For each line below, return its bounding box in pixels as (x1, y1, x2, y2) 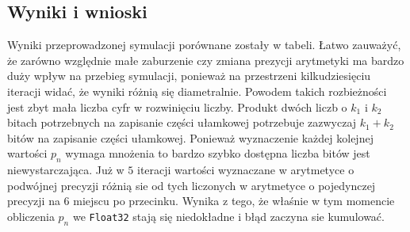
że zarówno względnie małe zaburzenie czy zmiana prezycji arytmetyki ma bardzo (7, 51, 404, 68)
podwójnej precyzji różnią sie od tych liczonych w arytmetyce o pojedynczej (7, 177, 376, 193)
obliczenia (7, 207, 55, 224)
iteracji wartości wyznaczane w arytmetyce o (137, 162, 354, 178)
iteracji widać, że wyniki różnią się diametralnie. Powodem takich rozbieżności (7, 82, 387, 99)
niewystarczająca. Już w (7, 162, 125, 178)
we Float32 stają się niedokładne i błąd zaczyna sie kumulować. (72, 207, 385, 224)
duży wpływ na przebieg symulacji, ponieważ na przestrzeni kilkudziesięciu (7, 67, 371, 84)
